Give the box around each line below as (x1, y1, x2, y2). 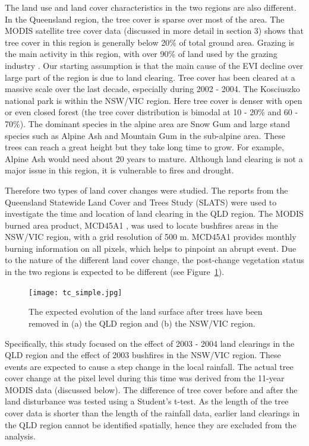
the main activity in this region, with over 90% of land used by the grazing (5, 48, 278, 60)
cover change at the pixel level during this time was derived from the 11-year (5, 372, 285, 384)
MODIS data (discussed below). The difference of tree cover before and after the (5, 383, 298, 396)
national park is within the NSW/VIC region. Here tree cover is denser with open (5, 94, 302, 106)
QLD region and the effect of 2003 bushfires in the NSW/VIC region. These (5, 349, 281, 361)
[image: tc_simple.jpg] (29, 288, 122, 297)
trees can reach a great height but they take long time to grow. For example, (5, 141, 284, 153)
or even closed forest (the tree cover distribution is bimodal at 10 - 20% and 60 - (5, 106, 298, 118)
